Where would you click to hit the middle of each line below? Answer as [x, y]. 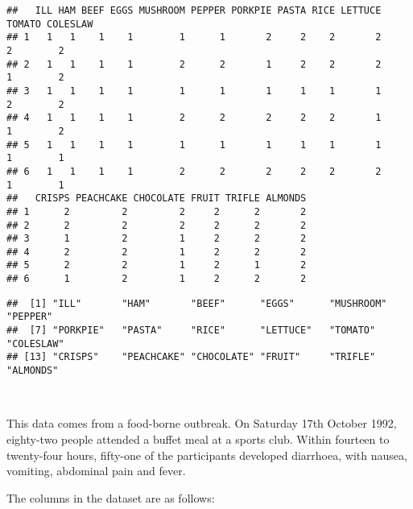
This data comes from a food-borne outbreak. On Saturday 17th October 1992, [202, 423]
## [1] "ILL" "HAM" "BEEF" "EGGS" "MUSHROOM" [197, 303]
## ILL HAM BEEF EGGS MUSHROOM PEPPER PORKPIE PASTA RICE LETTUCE [194, 10]
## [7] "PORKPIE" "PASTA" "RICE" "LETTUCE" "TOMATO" [191, 331]
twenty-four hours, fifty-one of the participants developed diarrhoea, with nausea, [207, 455]
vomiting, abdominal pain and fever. [96, 471]
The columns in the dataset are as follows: [111, 497]
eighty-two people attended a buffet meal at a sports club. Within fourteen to [198, 439]
